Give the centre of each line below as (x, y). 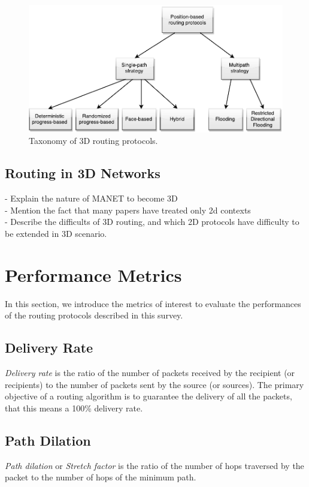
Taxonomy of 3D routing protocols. (93, 141)
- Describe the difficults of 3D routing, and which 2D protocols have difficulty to (152, 222)
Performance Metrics (93, 274)
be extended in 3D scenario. (56, 233)
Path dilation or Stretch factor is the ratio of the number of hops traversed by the (154, 465)
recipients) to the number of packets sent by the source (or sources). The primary (154, 384)
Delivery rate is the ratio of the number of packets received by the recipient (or (150, 372)
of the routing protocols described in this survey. (94, 315)
